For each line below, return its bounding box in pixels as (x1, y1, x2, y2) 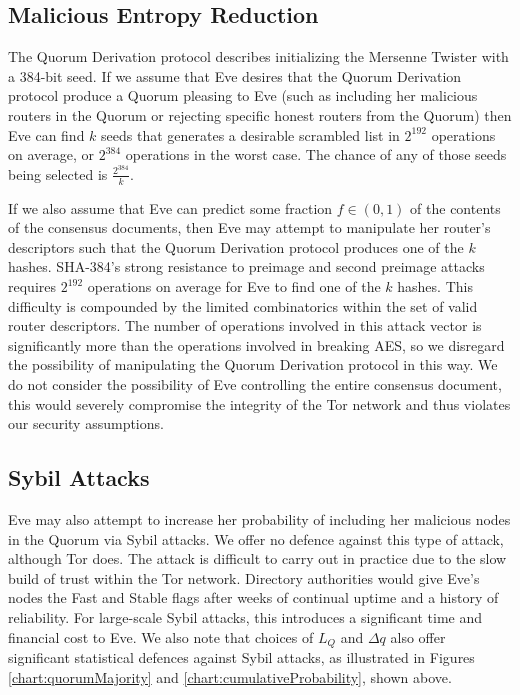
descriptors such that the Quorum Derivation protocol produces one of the (8, 236, 464, 257)
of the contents (410, 197, 501, 218)
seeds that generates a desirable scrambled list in (101, 124, 400, 145)
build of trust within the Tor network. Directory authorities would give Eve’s (8, 567, 480, 588)
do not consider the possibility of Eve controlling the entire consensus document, (8, 374, 502, 395)
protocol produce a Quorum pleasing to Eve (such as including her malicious (8, 85, 478, 106)
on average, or (8, 144, 95, 165)
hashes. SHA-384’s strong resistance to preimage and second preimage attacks (8, 256, 485, 277)
